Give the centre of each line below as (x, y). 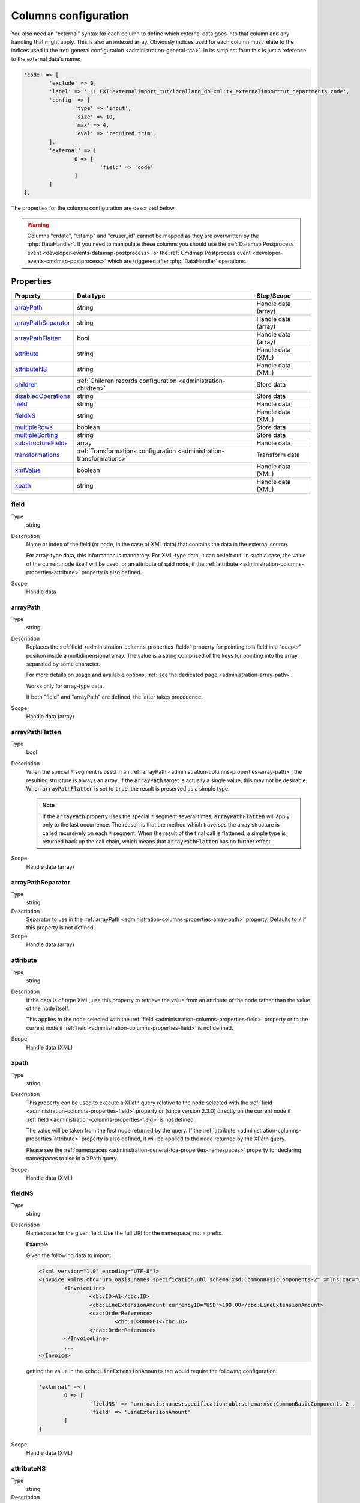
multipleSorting (36, 435)
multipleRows (34, 427)
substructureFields (41, 443)
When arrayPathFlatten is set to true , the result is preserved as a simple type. (128, 789)
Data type (91, 296)
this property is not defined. (61, 928)
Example (37, 1244)
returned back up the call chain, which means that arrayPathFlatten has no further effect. (157, 841)
